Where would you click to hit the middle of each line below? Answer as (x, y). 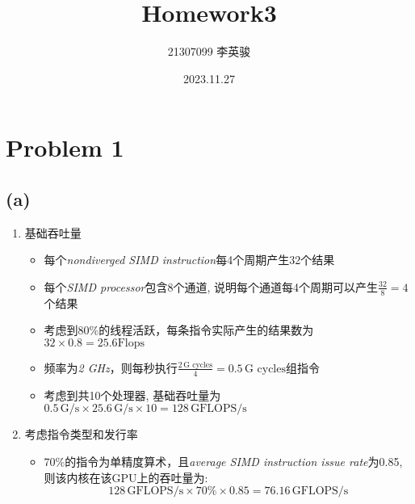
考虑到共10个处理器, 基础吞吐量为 (132, 395)
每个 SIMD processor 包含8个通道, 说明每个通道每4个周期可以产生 (211, 286)
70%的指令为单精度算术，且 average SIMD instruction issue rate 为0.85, (223, 461)
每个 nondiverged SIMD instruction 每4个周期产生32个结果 (189, 260)
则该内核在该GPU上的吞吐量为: (126, 477)
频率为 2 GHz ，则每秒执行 (111, 367)
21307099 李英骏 (209, 51)
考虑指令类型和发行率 (81, 434)
